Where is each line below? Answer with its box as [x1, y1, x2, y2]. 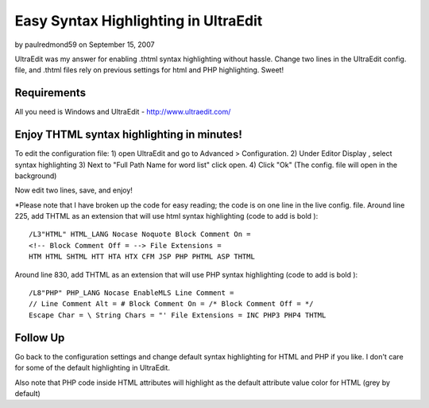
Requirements [14, 86, 87, 99]
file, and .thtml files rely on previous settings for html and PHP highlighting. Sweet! [14, 65, 284, 75]
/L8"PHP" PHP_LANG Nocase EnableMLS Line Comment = [29, 289, 234, 297]
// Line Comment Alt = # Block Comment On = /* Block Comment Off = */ [29, 299, 314, 309]
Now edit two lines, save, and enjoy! [14, 185, 133, 195]
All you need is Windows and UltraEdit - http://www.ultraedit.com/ [14, 107, 231, 117]
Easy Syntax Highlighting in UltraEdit [14, 12, 263, 29]
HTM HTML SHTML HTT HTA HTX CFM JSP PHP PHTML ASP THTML [29, 252, 256, 262]
